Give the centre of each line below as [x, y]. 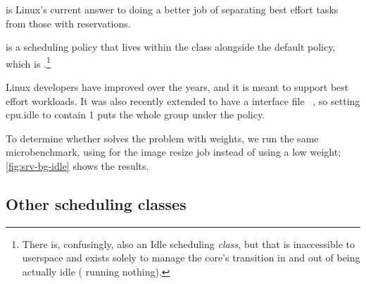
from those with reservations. [68, 23]
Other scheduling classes [96, 203]
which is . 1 [28, 62]
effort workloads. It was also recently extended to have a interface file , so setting [183, 100]
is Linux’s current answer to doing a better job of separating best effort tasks [172, 9]
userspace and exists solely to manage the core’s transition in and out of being [191, 258]
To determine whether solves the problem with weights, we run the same [162, 138]
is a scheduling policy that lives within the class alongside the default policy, [171, 47]
